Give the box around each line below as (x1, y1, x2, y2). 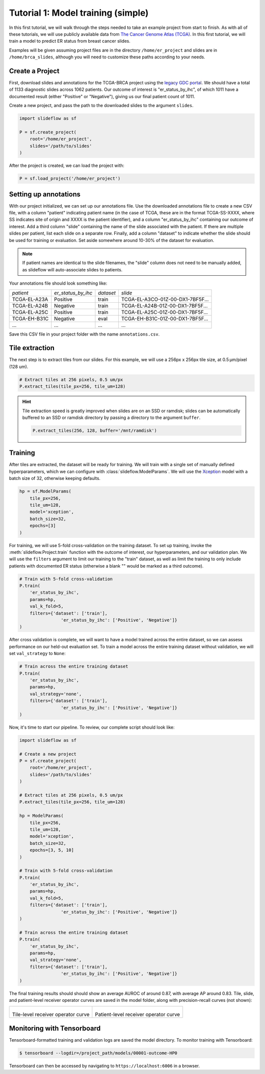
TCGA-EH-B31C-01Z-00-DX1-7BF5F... (121, 315, 209, 322)
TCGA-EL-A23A (12, 296, 49, 303)
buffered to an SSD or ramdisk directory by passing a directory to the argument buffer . (22, 415, 201, 420)
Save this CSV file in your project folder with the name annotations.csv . (9, 331, 160, 337)
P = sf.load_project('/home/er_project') (19, 176, 121, 182)
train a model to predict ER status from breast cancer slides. (9, 38, 131, 44)
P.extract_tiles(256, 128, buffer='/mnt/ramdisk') (32, 427, 157, 433)
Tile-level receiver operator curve (12, 1011, 90, 1018)
